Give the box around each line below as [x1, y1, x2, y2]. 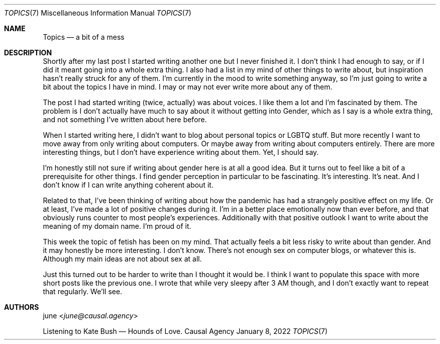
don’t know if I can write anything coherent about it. [43, 181, 213, 189]
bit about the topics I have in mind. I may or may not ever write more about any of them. [43, 82, 333, 91]
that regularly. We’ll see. [43, 287, 123, 296]
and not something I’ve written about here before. [43, 115, 207, 124]
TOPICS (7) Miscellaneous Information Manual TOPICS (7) [4, 9, 191, 17]
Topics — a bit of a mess [43, 33, 125, 41]
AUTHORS [4, 303, 39, 311]
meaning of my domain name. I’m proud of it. [43, 222, 191, 230]
